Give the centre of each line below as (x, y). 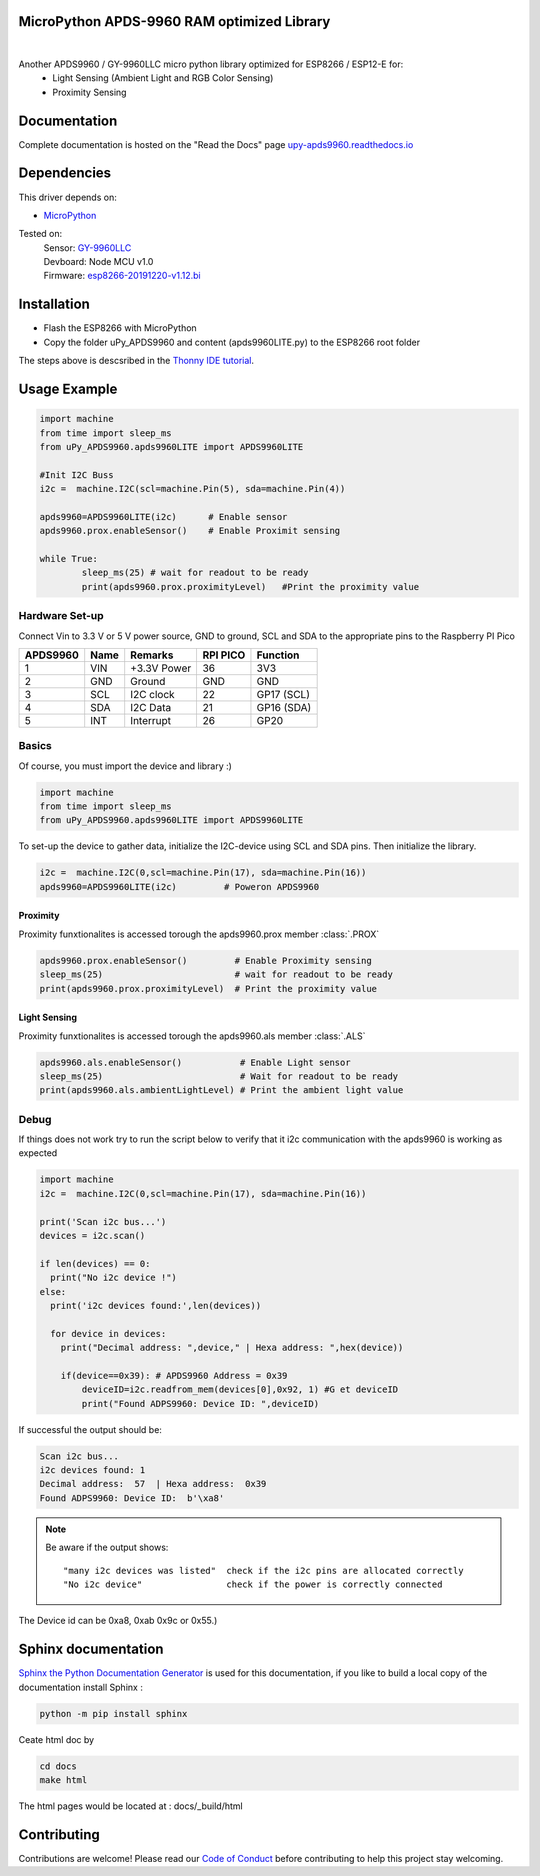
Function (278, 655)
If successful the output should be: (90, 1429)
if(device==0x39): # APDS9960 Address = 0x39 (174, 1375)
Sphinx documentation (91, 1649)
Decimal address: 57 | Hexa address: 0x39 (153, 1484)
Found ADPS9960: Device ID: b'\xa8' (132, 1498)
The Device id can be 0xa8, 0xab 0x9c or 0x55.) (118, 1621)
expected (38, 1153)
